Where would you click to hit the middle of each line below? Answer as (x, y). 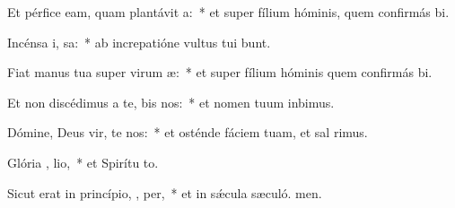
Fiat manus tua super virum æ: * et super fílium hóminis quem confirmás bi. (220, 72)
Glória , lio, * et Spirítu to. (83, 162)
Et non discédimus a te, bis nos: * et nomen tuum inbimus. (171, 102)
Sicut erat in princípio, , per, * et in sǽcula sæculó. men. (165, 192)
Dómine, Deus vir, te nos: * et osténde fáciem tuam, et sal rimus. (188, 132)
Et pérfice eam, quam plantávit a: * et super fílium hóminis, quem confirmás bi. (228, 12)
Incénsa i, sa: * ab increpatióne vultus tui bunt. (139, 42)
